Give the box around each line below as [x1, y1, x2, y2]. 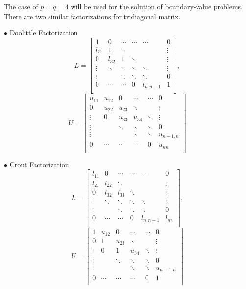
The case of [4, 1, 38, 11]
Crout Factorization [9, 159, 69, 169]
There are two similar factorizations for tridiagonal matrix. [4, 11, 181, 21]
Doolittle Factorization [9, 27, 78, 38]
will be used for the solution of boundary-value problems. [71, 1, 243, 11]
